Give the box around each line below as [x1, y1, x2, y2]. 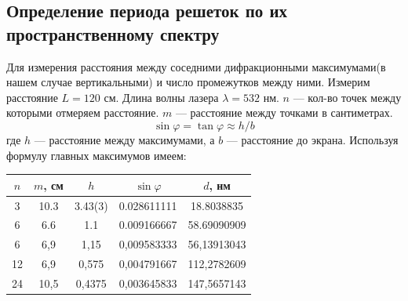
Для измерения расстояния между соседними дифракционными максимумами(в [6, 58, 386, 74]
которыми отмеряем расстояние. [6, 104, 159, 121]
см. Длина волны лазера [104, 89, 219, 105]
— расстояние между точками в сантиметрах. [175, 104, 393, 121]
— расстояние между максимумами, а [34, 131, 215, 147]
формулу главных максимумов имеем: [6, 147, 187, 163]
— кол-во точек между [293, 89, 402, 105]
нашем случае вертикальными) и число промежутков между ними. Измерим [6, 74, 370, 90]
